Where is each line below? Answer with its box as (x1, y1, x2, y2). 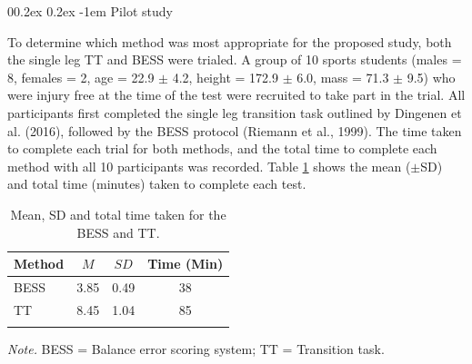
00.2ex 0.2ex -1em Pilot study (7, 2, 173, 20)
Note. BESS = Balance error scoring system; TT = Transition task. (7, 339, 385, 359)
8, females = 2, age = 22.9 (7, 67, 155, 86)
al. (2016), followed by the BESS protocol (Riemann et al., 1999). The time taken (7, 121, 462, 140)
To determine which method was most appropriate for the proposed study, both (7, 32, 452, 51)
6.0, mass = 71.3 (296, 67, 389, 86)
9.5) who (407, 67, 456, 86)
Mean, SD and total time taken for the (10, 204, 226, 223)
